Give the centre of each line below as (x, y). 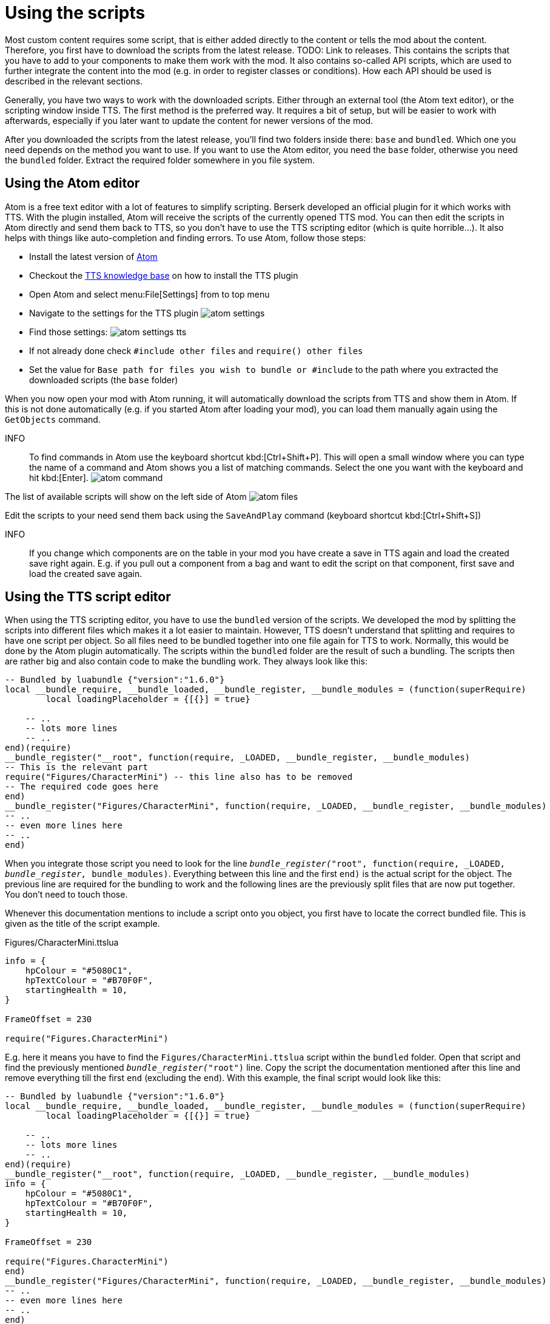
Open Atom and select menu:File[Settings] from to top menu (149, 294)
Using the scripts (75, 13)
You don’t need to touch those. (66, 895)
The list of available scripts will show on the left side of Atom (126, 496)
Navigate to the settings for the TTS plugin (114, 313)
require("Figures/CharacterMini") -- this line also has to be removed (179, 777)
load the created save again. (86, 573)
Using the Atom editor (72, 183)
